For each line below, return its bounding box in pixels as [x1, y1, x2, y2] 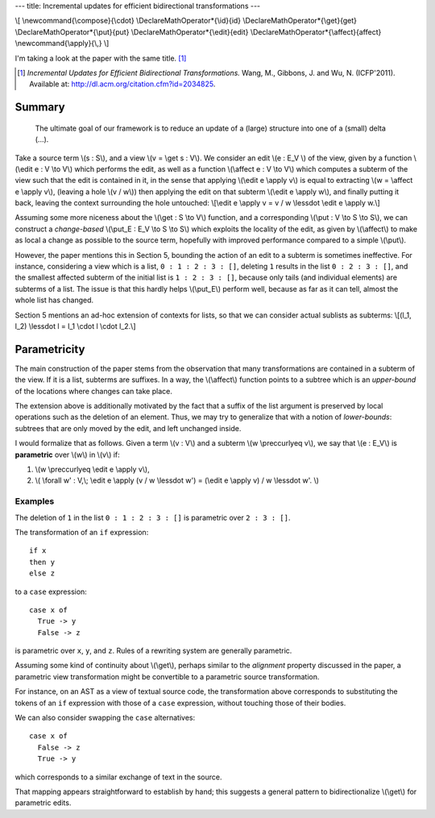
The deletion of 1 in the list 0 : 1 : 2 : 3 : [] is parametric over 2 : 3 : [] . [14, 513, 291, 522]
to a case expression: [14, 587, 88, 596]
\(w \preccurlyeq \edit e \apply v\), [35, 464, 151, 475]
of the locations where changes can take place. [14, 386, 172, 396]
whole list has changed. [14, 295, 94, 305]
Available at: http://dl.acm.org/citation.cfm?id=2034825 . [29, 79, 216, 89]
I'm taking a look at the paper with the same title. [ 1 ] [14, 53, 187, 63]
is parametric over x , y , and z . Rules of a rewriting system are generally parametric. [14, 646, 292, 656]
